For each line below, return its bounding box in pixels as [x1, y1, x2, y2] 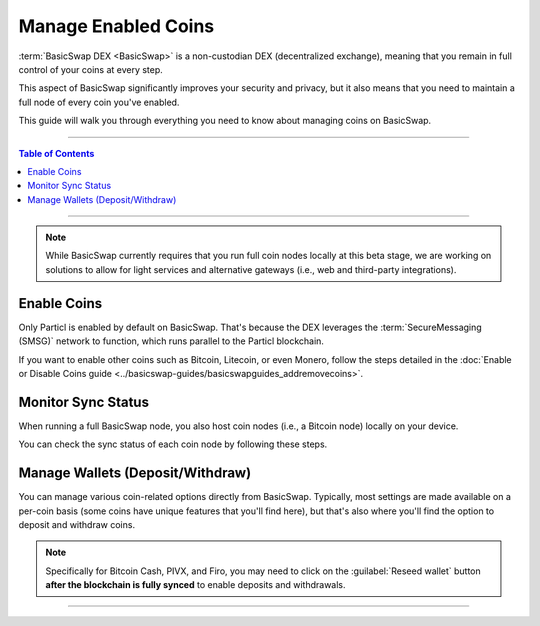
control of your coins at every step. [18, 63, 164, 75]
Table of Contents [18, 147, 95, 159]
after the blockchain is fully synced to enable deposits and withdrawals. [45, 579, 346, 591]
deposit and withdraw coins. [18, 518, 135, 530]
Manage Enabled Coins [18, 15, 215, 37]
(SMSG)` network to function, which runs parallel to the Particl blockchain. [18, 335, 325, 347]
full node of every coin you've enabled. [18, 96, 180, 108]
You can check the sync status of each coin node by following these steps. [18, 438, 328, 450]
